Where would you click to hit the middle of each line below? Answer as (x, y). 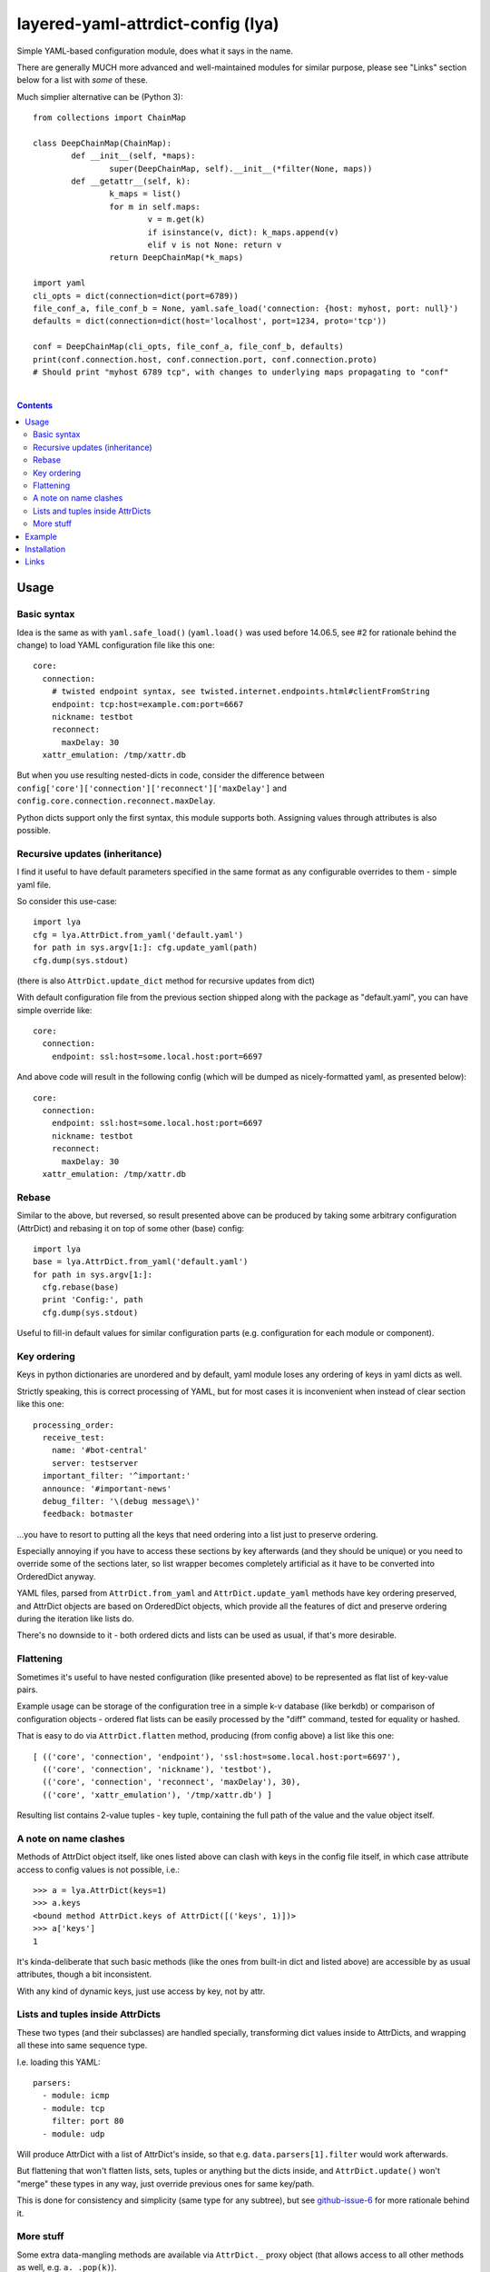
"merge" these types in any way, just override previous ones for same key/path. (166, 2183)
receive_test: (73, 1437)
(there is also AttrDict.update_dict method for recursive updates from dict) (166, 981)
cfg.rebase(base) (81, 1287)
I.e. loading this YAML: (59, 2062)
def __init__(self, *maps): (133, 156)
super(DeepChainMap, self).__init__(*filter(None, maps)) (241, 169)
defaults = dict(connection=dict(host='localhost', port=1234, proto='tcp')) (210, 321)
